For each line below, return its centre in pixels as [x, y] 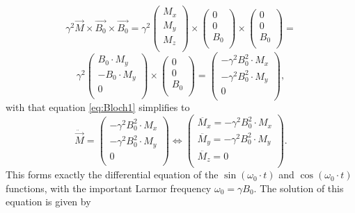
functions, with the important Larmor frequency [109, 188]
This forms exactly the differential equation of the [112, 174]
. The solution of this [299, 188]
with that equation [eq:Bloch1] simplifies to [98, 107]
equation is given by [48, 202]
